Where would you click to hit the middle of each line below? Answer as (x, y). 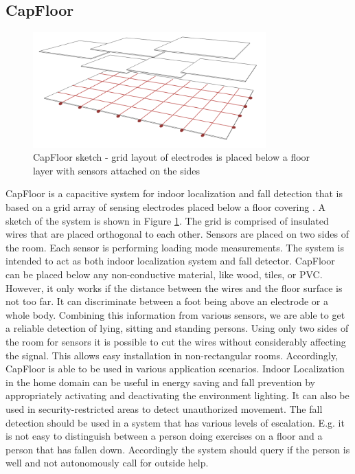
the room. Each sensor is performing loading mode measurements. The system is (175, 247)
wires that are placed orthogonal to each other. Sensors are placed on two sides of (177, 234)
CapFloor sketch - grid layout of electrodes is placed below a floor (172, 157)
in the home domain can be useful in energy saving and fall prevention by (160, 382)
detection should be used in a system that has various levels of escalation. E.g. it (175, 422)
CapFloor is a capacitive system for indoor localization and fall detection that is (174, 193)
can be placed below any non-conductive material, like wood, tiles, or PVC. (164, 274)
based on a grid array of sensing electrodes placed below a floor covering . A (166, 207)
